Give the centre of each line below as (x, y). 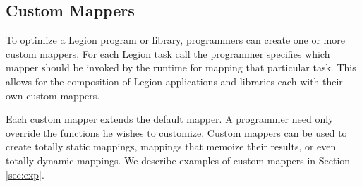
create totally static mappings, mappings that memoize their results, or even (171, 146)
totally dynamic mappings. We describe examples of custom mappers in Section (178, 160)
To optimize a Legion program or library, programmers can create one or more (175, 40)
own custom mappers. (53, 95)
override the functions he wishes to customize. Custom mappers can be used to (176, 132)
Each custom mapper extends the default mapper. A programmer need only (170, 119)
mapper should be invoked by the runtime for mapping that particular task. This (181, 67)
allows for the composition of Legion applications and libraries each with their (174, 81)
